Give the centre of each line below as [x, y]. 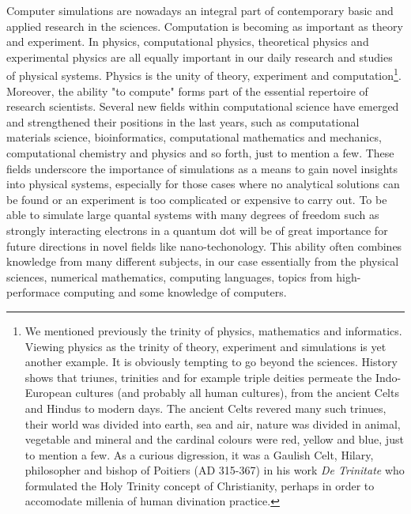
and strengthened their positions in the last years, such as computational [183, 121]
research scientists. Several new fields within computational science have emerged [203, 106]
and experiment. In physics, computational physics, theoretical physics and [188, 42]
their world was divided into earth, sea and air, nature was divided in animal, [213, 423]
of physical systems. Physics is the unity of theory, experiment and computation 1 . [204, 74]
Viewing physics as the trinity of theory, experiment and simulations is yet [205, 346]
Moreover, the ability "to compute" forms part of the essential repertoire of [187, 91]
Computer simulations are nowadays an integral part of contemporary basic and [200, 10]
